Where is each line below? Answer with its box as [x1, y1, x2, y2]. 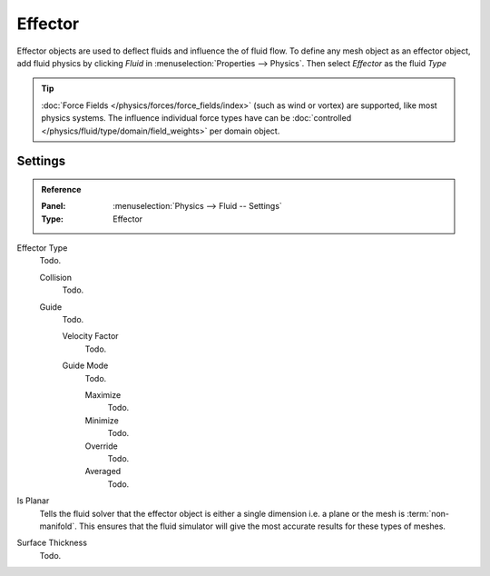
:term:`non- [407, 508, 449, 519]
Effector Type [16, 243, 68, 253]
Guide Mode [62, 360, 109, 372]
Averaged [84, 466, 122, 477]
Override [84, 441, 118, 452]
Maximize [84, 389, 122, 400]
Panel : [41, 201, 66, 212]
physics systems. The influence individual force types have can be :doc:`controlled [41, 113, 352, 124]
